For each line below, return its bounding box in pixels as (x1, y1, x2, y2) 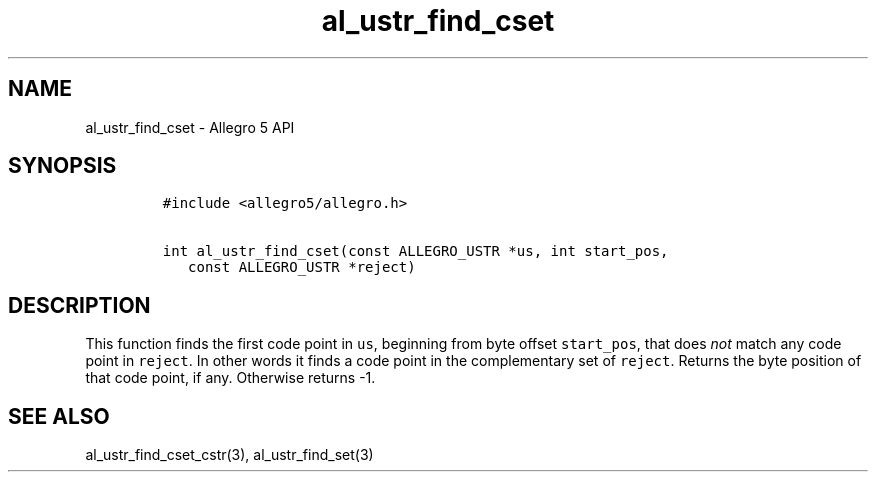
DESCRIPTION (8, 292, 151, 318)
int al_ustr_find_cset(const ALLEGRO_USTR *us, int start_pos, (162, 243, 669, 260)
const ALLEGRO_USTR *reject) (188, 259, 416, 276)
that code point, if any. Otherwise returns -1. (85, 369, 376, 387)
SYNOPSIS (8, 153, 117, 179)
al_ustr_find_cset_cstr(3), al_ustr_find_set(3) (85, 446, 374, 464)
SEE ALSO (8, 403, 110, 429)
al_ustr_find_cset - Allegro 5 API (85, 118, 295, 136)
